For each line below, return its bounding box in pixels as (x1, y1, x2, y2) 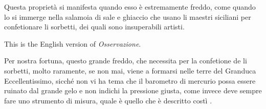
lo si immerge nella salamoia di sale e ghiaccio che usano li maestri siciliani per (4, 11, 251, 22)
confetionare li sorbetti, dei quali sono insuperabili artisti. (4, 21, 185, 32)
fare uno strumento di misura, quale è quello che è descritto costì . (4, 95, 212, 105)
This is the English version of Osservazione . (4, 38, 141, 49)
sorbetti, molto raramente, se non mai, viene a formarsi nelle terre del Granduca (4, 65, 256, 76)
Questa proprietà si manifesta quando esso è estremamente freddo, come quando (4, 2, 256, 12)
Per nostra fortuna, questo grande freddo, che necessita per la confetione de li (4, 55, 247, 66)
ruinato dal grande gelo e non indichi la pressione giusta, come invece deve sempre (4, 85, 262, 96)
